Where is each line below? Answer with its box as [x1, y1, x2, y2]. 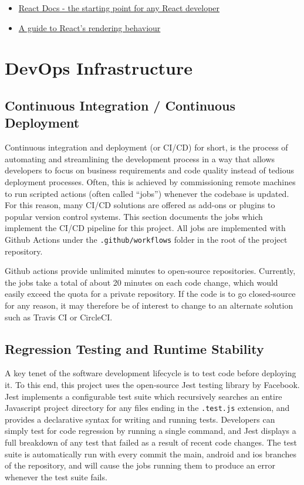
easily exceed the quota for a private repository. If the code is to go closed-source [5, 287, 296, 300]
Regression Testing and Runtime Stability [5, 339, 264, 357]
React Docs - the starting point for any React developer [18, 2, 220, 14]
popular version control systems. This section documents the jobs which [5, 210, 263, 222]
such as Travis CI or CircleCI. [5, 310, 113, 323]
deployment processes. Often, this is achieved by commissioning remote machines [5, 175, 296, 188]
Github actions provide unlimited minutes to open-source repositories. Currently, [5, 265, 296, 277]
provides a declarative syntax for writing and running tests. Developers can [5, 413, 275, 425]
